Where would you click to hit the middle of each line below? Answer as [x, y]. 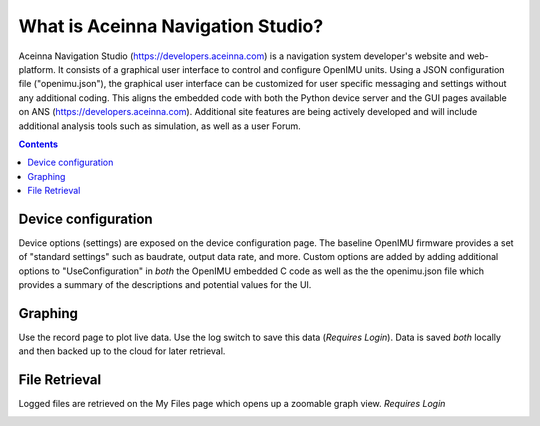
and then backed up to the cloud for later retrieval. [122, 351]
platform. [37, 69]
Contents [38, 144]
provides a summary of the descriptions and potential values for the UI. [165, 285]
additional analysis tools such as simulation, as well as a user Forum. [160, 126]
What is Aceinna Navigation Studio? [171, 26]
